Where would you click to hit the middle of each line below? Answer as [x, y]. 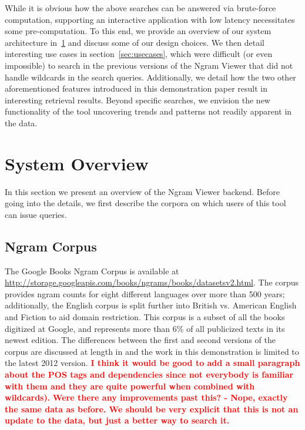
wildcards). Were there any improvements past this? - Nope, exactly [146, 397]
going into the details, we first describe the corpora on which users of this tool [145, 203]
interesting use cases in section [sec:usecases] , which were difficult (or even [139, 54]
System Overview [77, 163]
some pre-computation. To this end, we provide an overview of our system [138, 31]
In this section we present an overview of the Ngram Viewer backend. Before [142, 191]
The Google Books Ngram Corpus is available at [92, 271]
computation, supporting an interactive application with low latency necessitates [150, 19]
